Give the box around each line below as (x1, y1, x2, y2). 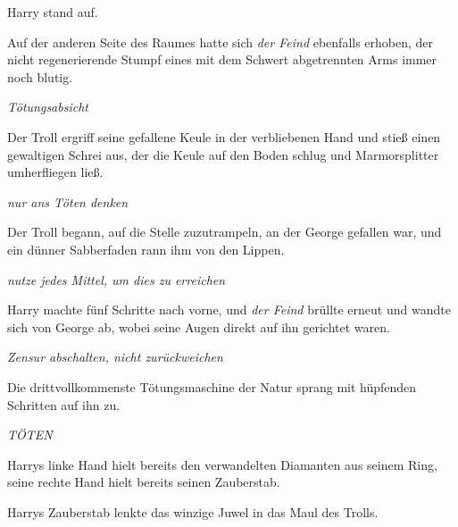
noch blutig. (7, 67, 73, 86)
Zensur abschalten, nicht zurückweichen (7, 347, 223, 366)
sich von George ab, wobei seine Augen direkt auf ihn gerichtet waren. (7, 317, 390, 336)
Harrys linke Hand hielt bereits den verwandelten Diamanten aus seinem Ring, (7, 455, 437, 473)
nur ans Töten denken (7, 192, 129, 211)
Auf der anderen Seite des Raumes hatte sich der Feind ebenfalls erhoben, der (7, 32, 434, 51)
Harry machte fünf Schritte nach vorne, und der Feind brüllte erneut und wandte (7, 300, 451, 319)
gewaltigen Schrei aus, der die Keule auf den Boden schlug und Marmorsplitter (7, 145, 439, 163)
